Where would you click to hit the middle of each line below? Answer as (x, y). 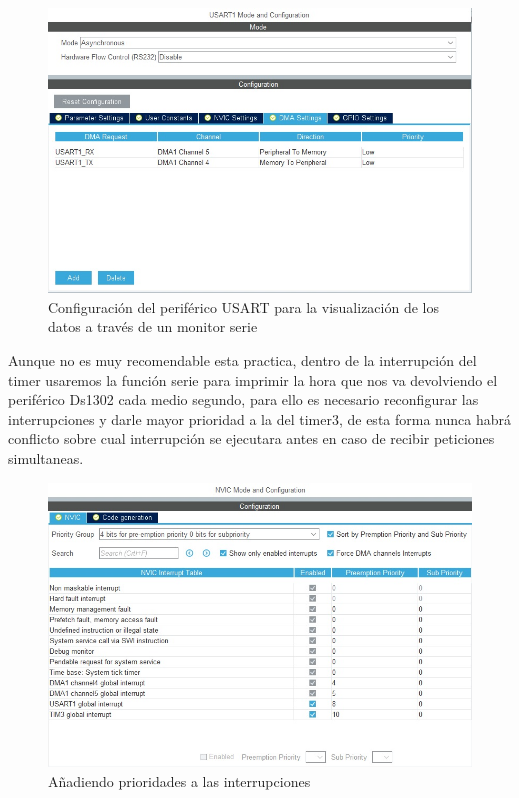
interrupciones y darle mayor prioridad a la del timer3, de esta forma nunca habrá (259, 418)
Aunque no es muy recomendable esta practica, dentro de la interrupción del (242, 360)
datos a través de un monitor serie (153, 326)
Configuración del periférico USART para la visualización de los (243, 306)
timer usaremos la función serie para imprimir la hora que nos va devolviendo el (253, 379)
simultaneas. (46, 458)
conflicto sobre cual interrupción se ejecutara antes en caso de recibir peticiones (251, 438)
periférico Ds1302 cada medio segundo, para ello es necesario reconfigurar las (243, 399)
